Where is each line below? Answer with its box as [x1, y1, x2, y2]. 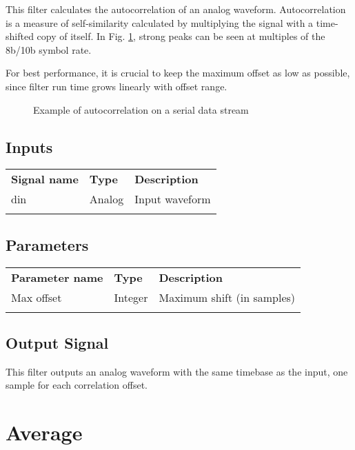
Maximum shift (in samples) [159, 289, 296, 305]
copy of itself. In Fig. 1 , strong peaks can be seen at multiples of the [37, 29, 325, 43]
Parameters [6, 234, 89, 255]
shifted [6, 29, 34, 43]
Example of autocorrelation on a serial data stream [33, 102, 249, 116]
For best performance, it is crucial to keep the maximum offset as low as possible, [6, 65, 350, 80]
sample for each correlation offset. [6, 378, 148, 392]
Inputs [6, 136, 53, 157]
